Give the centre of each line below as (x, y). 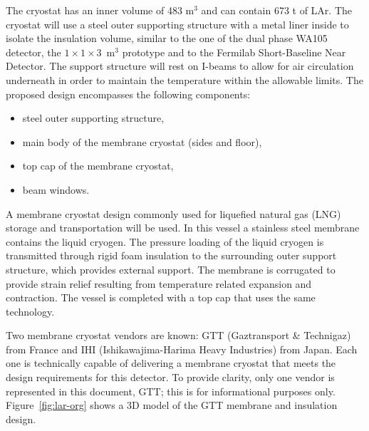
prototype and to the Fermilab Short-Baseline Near (234, 52)
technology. (30, 311)
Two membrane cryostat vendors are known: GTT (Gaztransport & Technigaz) (178, 335)
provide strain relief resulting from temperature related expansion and (159, 283)
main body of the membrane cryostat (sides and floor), (142, 141)
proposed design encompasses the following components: (128, 94)
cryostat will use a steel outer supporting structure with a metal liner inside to (177, 24)
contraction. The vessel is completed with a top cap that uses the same (161, 297)
